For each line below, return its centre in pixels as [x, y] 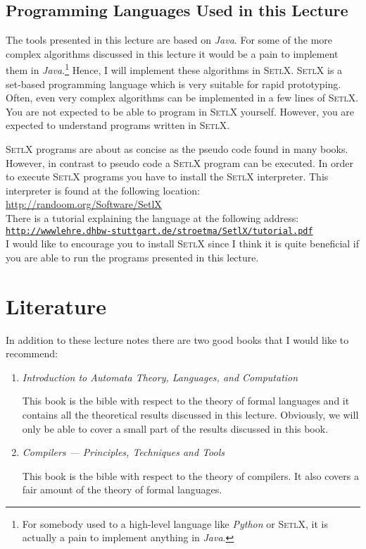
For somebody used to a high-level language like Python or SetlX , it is [175, 523]
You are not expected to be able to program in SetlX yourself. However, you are [180, 111]
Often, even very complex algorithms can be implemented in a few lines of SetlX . [182, 98]
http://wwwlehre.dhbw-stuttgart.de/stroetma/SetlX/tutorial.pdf [159, 231]
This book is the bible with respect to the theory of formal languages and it [186, 401]
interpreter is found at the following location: [103, 190]
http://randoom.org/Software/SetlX [84, 204]
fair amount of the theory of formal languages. [122, 489]
